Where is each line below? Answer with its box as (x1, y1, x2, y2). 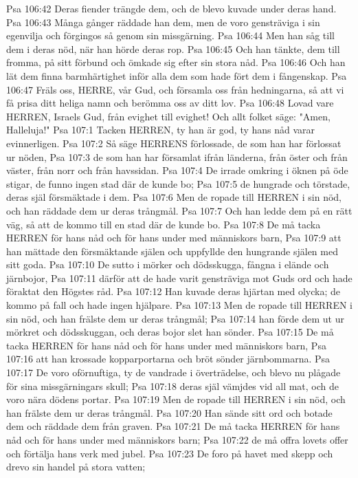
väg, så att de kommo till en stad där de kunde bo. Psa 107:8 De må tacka (6, 217, 321, 231)
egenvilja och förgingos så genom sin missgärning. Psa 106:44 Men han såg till (6, 28, 335, 43)
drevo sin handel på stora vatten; (6, 459, 146, 474)
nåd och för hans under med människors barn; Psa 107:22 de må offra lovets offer (6, 433, 348, 446)
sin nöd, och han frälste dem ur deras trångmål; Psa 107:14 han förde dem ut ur (6, 311, 344, 325)
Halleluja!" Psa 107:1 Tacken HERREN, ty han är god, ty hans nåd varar (6, 122, 315, 137)
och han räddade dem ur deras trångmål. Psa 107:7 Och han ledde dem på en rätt (6, 203, 353, 217)
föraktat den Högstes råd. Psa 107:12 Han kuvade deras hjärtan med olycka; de (6, 284, 340, 298)
